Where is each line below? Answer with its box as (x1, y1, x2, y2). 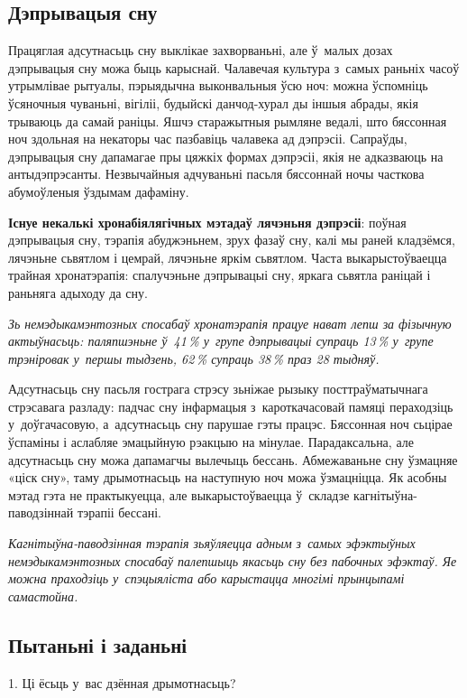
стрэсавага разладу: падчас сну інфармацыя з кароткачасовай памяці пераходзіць (8, 396, 453, 415)
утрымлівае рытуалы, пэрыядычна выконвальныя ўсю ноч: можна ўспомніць (8, 76, 428, 95)
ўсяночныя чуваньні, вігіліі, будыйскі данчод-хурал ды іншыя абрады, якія (8, 93, 418, 112)
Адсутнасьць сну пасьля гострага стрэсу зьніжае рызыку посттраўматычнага (8, 379, 428, 398)
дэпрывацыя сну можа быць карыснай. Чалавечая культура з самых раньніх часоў (8, 58, 460, 77)
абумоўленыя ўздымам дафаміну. (8, 181, 189, 200)
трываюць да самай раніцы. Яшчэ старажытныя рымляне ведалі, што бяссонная (8, 111, 447, 130)
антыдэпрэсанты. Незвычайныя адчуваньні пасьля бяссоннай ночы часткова (8, 164, 425, 183)
